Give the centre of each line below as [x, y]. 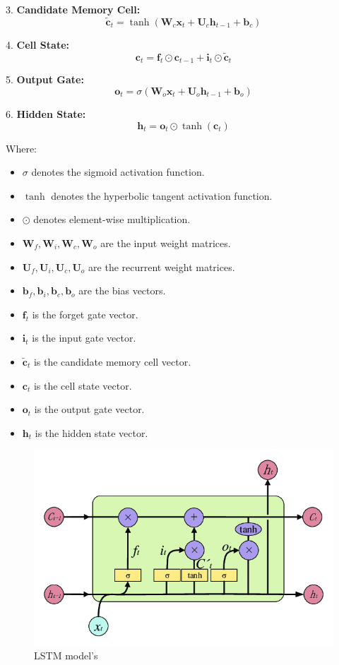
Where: [21, 148]
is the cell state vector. [83, 385]
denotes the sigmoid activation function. [118, 172]
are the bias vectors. [122, 290]
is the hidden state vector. [91, 432]
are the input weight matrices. [166, 242]
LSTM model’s [66, 655]
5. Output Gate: [45, 79]
